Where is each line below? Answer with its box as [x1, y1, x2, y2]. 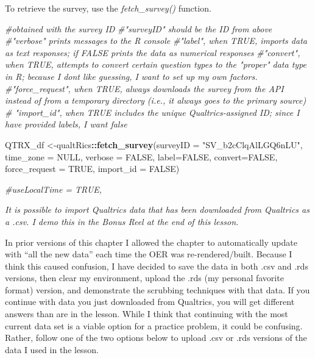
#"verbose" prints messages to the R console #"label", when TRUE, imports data [5, 34, 307, 47]
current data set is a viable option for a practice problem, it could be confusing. [5, 319, 303, 332]
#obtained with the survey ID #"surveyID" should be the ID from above [5, 22, 272, 35]
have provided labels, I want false [5, 118, 127, 131]
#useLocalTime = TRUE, [5, 182, 102, 195]
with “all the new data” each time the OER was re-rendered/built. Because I [5, 248, 292, 260]
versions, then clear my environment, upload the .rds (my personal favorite [5, 271, 284, 284]
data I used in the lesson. [5, 343, 99, 356]
